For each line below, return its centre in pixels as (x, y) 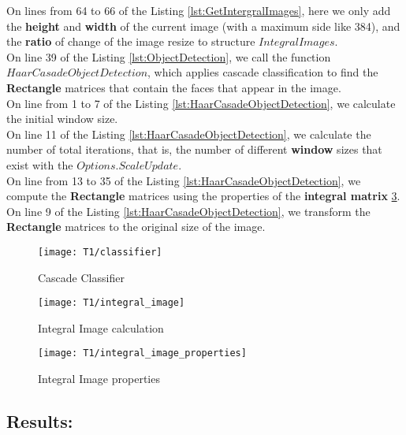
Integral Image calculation (101, 327)
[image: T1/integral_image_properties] (142, 353)
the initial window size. (62, 119)
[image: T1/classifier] (100, 252)
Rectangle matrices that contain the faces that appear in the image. (174, 87)
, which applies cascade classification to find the (263, 72)
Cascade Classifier (81, 277)
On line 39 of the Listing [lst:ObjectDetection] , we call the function (169, 56)
